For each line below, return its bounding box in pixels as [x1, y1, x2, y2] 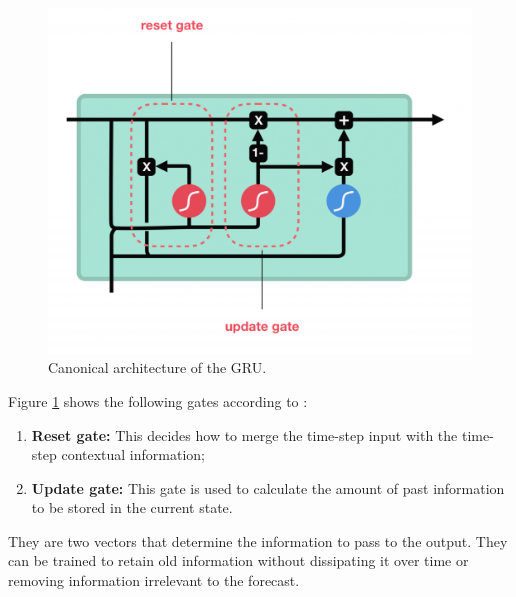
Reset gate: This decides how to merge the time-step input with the [31, 424, 458, 445]
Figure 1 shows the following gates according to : [8, 390, 308, 411]
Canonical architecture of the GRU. [48, 357, 267, 378]
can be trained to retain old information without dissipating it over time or [8, 550, 469, 571]
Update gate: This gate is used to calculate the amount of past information [31, 477, 505, 498]
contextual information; [61, 444, 205, 465]
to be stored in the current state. [31, 497, 233, 518]
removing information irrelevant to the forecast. [8, 570, 300, 591]
